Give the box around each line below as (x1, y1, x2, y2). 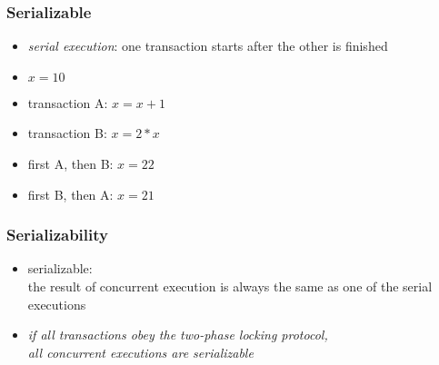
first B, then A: (27, 184, 114, 203)
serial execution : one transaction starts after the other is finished (27, 36, 388, 55)
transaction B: (27, 123, 107, 143)
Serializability (6, 223, 108, 246)
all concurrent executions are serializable (27, 342, 254, 361)
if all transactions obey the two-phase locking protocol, (27, 325, 328, 344)
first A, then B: (27, 154, 114, 173)
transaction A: (27, 93, 108, 112)
